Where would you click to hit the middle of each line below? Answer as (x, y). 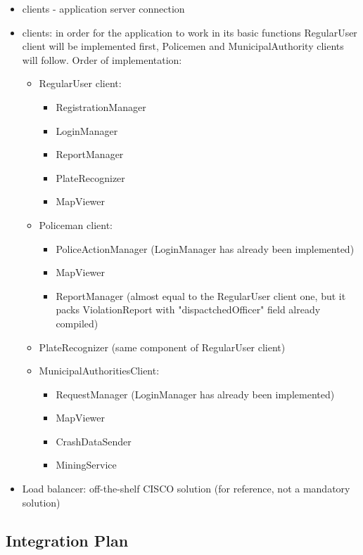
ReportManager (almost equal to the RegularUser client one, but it (201, 295)
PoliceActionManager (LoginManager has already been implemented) (205, 248)
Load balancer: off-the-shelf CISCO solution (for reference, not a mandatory (186, 489)
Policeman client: (76, 224)
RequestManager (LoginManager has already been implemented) (195, 394)
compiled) (77, 323)
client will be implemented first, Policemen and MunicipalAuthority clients (183, 46)
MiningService (86, 465)
